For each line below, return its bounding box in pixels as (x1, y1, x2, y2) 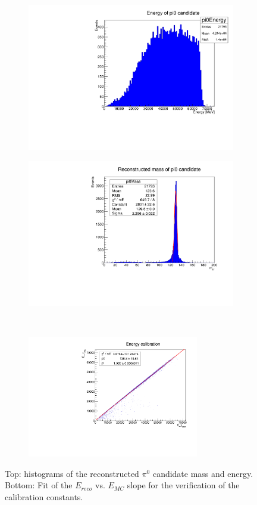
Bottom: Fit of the (5, 479, 73, 491)
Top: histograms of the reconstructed (5, 467, 139, 479)
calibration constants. (5, 490, 83, 503)
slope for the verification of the (127, 479, 240, 491)
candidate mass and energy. (152, 467, 253, 479)
